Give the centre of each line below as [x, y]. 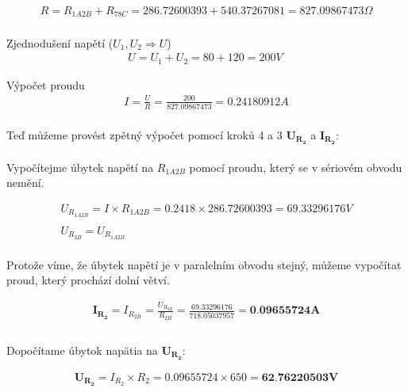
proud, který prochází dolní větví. [88, 280]
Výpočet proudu [46, 84]
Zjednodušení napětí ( [60, 42]
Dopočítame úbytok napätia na [82, 350]
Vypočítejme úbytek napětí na [80, 167]
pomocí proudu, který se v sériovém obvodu [296, 167]
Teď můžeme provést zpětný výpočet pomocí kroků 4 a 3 [144, 134]
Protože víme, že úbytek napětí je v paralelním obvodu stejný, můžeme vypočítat [204, 264]
